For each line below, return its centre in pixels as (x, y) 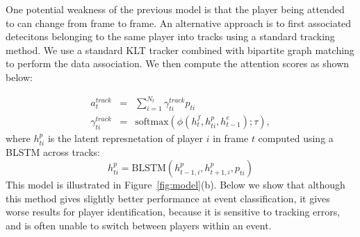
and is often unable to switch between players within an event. (139, 225)
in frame (231, 138)
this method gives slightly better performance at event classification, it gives (168, 198)
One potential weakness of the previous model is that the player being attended (175, 9)
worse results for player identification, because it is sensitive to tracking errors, (173, 212)
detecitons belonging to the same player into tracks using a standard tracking (170, 36)
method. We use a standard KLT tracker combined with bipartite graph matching (180, 50)
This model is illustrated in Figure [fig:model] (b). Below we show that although (175, 184)
